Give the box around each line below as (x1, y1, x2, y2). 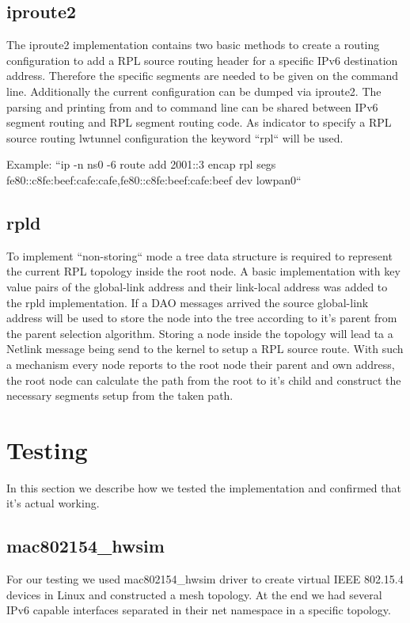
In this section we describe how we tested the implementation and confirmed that (6, 479, 401, 496)
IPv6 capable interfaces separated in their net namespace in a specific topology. (6, 602, 391, 618)
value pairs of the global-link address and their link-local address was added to (6, 278, 388, 294)
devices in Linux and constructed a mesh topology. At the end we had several (6, 586, 382, 602)
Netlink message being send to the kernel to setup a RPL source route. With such (6, 340, 404, 357)
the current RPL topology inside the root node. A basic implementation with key (6, 263, 401, 279)
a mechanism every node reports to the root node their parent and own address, (6, 355, 395, 372)
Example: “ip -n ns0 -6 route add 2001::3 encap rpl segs (6, 156, 276, 173)
